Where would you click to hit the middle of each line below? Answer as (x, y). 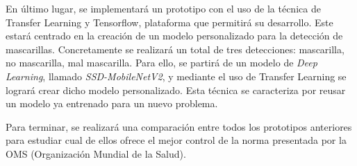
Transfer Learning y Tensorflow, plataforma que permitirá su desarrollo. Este (169, 22)
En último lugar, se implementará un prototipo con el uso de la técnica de (163, 8)
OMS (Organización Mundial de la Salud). (96, 153)
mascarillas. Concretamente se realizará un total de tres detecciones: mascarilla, (175, 49)
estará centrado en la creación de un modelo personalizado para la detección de (174, 36)
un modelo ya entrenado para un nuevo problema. (112, 103)
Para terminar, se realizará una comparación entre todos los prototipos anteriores (179, 126)
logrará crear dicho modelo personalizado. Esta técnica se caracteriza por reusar (176, 90)
